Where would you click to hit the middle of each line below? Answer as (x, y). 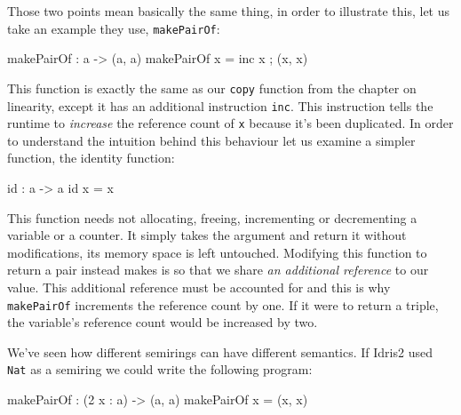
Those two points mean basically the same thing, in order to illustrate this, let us (229, 11)
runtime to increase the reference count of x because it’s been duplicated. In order (230, 123)
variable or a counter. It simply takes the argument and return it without (207, 235)
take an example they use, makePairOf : (114, 28)
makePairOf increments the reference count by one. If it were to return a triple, (223, 304)
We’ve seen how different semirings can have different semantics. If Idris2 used (220, 351)
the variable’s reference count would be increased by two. (163, 322)
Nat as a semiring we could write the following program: (160, 369)
